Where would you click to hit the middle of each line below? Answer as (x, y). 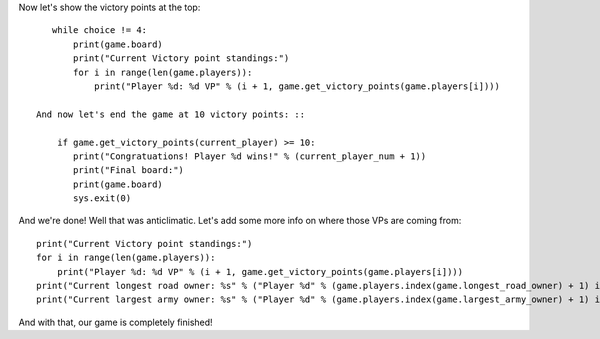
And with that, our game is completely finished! (116, 322)
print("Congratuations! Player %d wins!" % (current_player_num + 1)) (250, 156)
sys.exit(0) (102, 198)
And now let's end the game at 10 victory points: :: (170, 114)
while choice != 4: (99, 30)
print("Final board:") (129, 170)
